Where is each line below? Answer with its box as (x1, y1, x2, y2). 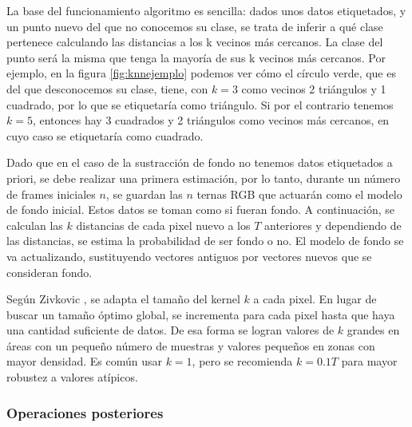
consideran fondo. (6, 263, 93, 280)
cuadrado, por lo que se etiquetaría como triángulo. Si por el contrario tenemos (6, 96, 394, 113)
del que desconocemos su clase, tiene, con (6, 80, 208, 97)
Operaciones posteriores (6, 402, 164, 422)
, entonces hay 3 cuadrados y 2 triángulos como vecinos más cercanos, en (32, 112, 390, 128)
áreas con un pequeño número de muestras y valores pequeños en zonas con (6, 337, 375, 354)
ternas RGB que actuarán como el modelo (196, 185, 402, 202)
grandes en (347, 322, 400, 338)
